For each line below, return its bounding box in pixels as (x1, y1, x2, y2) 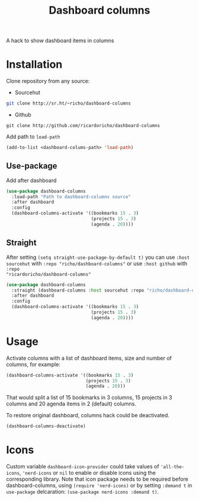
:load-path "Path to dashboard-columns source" (11, 194, 131, 199)
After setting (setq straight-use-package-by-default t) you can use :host (6, 253, 190, 261)
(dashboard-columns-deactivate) (6, 423, 86, 429)
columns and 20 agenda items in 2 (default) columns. (6, 400, 136, 407)
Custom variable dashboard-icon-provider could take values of (6, 463, 159, 470)
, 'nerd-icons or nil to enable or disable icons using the (19, 470, 156, 477)
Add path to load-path (6, 133, 60, 140)
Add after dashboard (6, 176, 57, 184)
